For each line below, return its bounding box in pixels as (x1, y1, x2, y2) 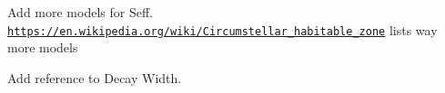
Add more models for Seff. (7, 3, 153, 21)
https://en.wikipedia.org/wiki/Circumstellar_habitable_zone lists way (7, 20, 438, 39)
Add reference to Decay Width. (7, 68, 182, 87)
